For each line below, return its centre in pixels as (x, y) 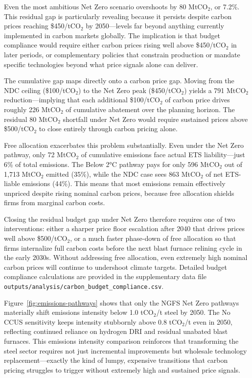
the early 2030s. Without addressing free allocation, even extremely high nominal (126, 257)
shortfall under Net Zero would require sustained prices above (155, 119)
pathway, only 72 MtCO (40, 154)
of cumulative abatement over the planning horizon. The (150, 109)
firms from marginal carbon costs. (55, 202)
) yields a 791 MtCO (215, 90)
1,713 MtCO (23, 174)
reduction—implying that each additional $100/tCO (82, 100)
